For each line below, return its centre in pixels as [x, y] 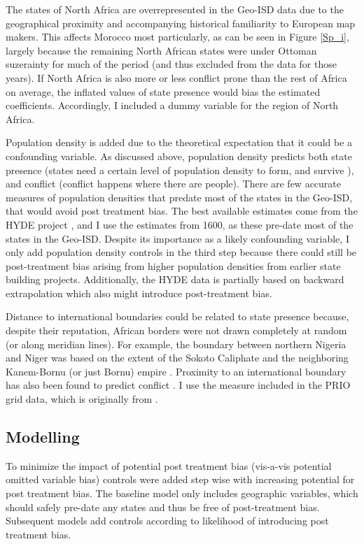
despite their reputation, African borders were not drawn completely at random [176, 330]
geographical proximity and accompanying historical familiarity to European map [181, 23]
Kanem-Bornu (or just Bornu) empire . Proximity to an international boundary [176, 371]
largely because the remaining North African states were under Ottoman [161, 50]
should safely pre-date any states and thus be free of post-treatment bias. [163, 507]
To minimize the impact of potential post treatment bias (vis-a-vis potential [169, 465]
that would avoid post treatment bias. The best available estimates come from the [182, 211]
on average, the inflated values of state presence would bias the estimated [163, 91]
